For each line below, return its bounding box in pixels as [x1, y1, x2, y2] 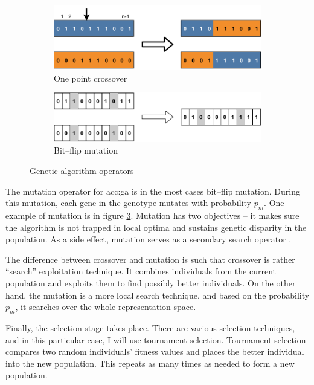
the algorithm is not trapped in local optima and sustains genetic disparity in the [5, 221, 307, 233]
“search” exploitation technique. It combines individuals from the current [5, 265, 277, 277]
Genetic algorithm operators [30, 164, 134, 177]
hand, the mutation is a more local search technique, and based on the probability [5, 288, 310, 301]
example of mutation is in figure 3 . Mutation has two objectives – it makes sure [5, 209, 300, 222]
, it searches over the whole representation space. [15, 300, 196, 313]
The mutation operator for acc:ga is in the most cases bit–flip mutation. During [5, 184, 300, 197]
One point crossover [54, 71, 127, 84]
